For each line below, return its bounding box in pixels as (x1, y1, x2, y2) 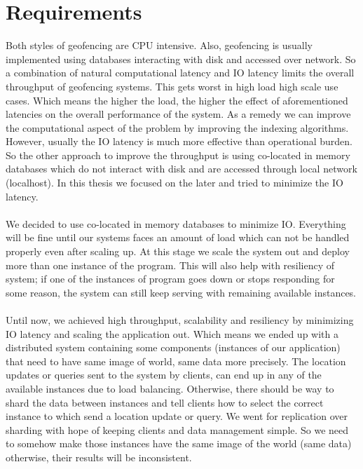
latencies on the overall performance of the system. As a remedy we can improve (6, 107, 351, 121)
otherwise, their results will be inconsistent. (6, 449, 192, 464)
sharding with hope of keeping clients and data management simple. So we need (6, 422, 349, 437)
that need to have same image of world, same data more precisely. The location (6, 353, 346, 368)
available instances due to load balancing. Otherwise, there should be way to (6, 381, 334, 395)
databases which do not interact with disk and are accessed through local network (6, 161, 357, 176)
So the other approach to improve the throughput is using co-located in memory (6, 147, 350, 162)
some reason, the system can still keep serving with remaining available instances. (6, 285, 357, 299)
